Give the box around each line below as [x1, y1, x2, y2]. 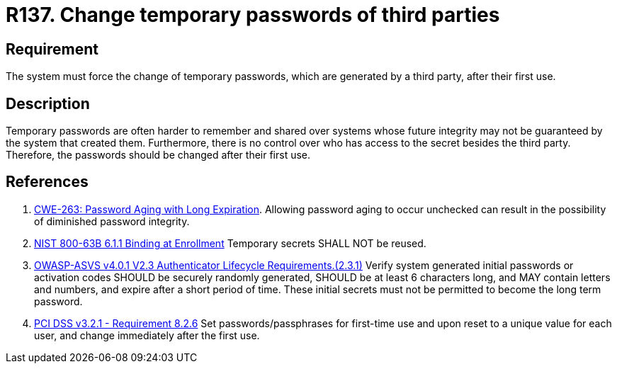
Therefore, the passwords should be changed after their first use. [6, 149, 311, 161]
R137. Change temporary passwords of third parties [6, 3, 500, 27]
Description [6, 94, 90, 113]
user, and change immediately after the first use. [34, 329, 260, 341]
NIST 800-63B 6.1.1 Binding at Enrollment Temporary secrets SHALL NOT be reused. [34, 237, 426, 249]
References [6, 173, 89, 191]
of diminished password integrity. [34, 215, 190, 227]
